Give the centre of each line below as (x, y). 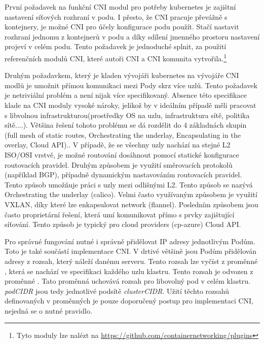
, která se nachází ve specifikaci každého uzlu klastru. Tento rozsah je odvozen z (129, 271)
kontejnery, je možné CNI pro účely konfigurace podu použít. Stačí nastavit (122, 27)
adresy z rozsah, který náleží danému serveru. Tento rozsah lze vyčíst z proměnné (131, 261)
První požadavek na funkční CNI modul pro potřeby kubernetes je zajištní (120, 7)
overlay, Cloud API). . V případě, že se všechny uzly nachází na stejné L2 (118, 145)
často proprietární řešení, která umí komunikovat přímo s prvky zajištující (120, 214)
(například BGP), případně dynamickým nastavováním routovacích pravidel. (123, 175)
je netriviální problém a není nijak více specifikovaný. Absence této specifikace (126, 95)
